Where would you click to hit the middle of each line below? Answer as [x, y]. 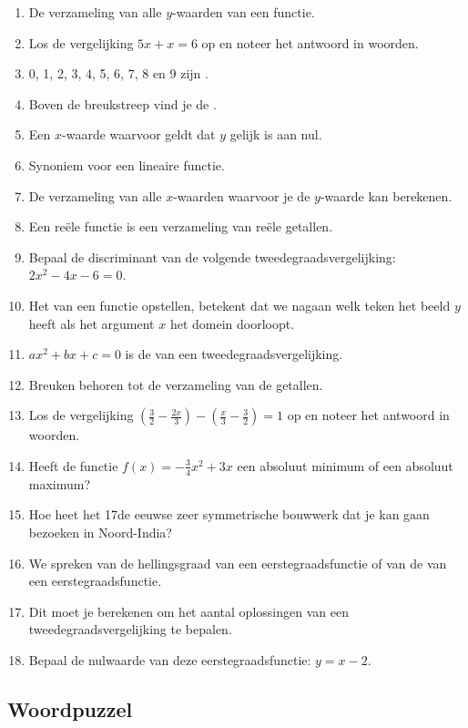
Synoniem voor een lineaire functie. [127, 164]
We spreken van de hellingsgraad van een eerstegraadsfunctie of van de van [238, 563]
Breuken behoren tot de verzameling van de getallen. [176, 384]
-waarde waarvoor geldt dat [139, 134]
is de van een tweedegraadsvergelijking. [234, 354]
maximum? [60, 483]
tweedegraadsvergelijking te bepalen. [130, 629]
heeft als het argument [92, 323]
